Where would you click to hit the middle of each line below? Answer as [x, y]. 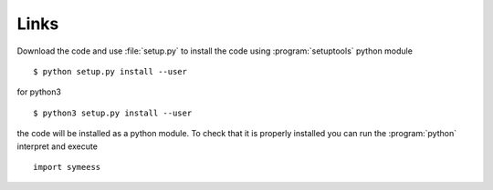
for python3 [39, 92]
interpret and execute [57, 146]
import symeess [67, 167]
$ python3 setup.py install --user [113, 113]
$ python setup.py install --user [110, 71]
